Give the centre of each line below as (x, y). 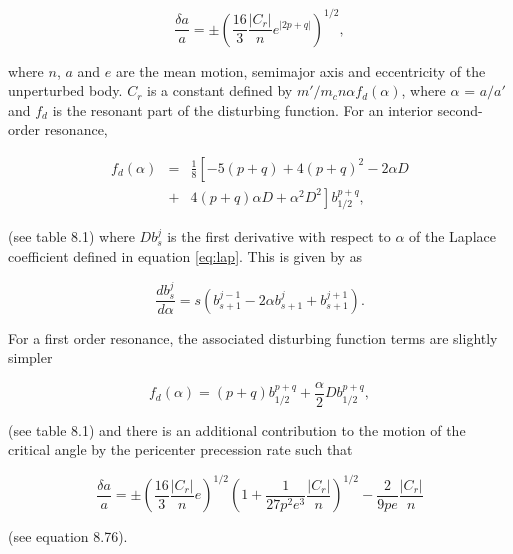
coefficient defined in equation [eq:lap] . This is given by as (185, 255)
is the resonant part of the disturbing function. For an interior (242, 109)
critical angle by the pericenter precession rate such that (180, 449)
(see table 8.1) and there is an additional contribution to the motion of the (237, 429)
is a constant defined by (220, 90)
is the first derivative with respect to (279, 236)
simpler (30, 357)
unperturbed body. (65, 90)
